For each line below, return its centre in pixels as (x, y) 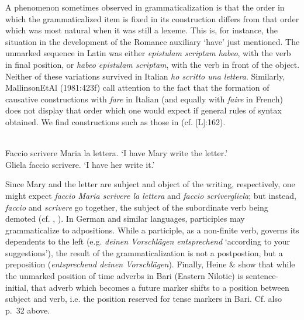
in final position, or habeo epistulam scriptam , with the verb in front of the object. (153, 64)
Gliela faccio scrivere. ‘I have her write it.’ (80, 164)
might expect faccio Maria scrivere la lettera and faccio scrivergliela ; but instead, (151, 195)
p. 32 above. (28, 310)
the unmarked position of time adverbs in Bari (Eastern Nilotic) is (124, 276)
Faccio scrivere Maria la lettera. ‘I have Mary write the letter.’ (117, 153)
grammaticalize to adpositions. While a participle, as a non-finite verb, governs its (152, 230)
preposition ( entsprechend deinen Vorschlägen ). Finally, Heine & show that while (150, 264)
